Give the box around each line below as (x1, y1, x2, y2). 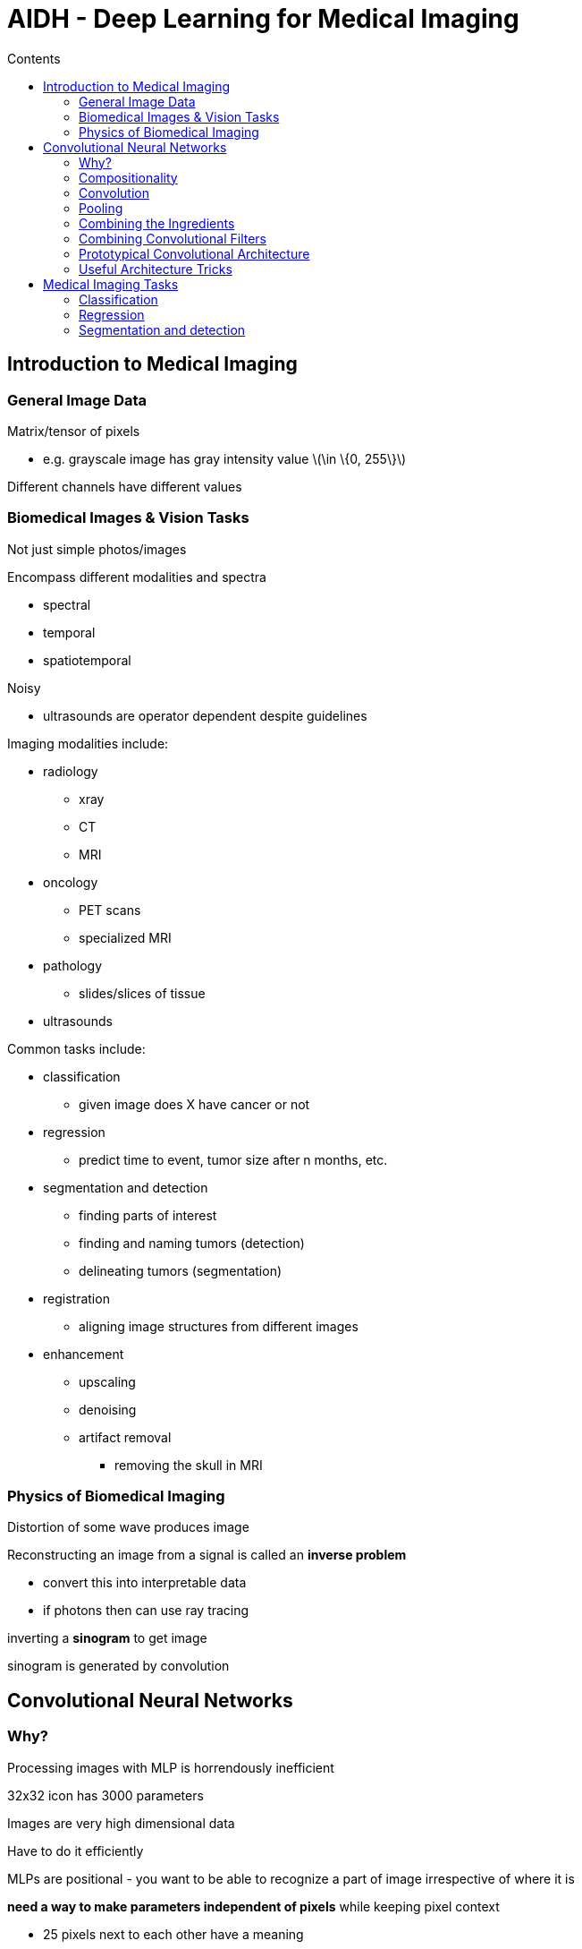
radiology (43, 763, 98, 779)
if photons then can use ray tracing (43, 1603, 249, 1619)
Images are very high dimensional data (7, 1815, 235, 1831)
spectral (43, 596, 91, 612)
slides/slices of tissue (79, 985, 206, 1001)
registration (43, 1290, 110, 1306)
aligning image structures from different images (79, 1318, 358, 1334)
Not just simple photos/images (7, 541, 187, 557)
